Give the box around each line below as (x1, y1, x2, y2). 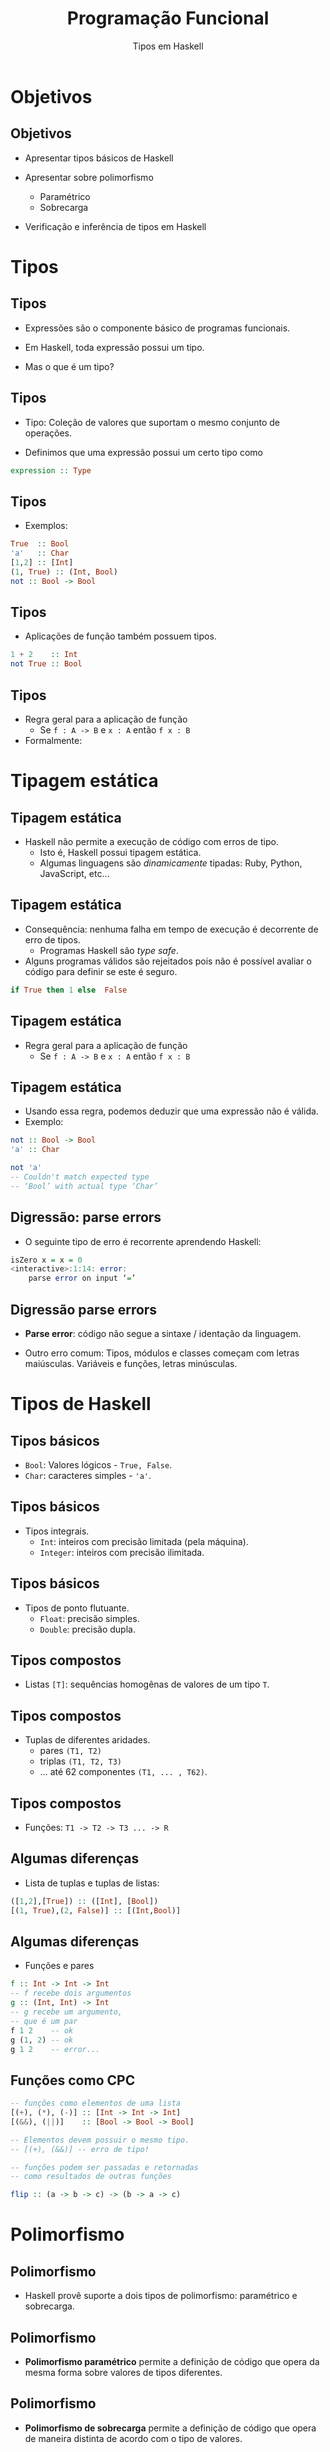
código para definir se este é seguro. (24, 965, 178, 977)
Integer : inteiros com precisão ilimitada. (39, 1546, 205, 1558)
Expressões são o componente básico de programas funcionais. (24, 322, 291, 334)
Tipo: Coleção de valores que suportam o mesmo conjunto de (24, 416, 280, 428)
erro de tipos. (24, 933, 81, 946)
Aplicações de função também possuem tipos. (24, 630, 217, 642)
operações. (24, 427, 73, 439)
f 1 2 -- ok (10, 2025, 74, 2036)
